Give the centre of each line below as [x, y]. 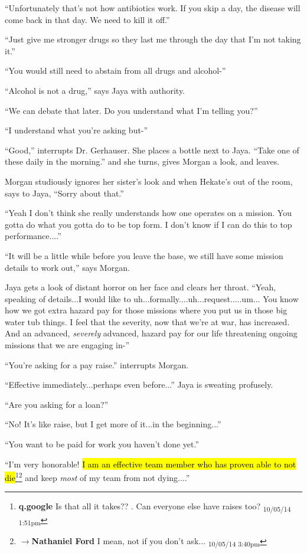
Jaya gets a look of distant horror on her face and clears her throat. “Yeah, [141, 287]
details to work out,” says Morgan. [67, 267]
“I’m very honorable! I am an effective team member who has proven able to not [151, 464]
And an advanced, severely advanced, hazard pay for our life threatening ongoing [151, 333]
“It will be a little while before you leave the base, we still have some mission [144, 255]
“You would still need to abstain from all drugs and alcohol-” [115, 71]
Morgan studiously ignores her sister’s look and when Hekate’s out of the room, [149, 181]
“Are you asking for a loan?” [57, 404]
